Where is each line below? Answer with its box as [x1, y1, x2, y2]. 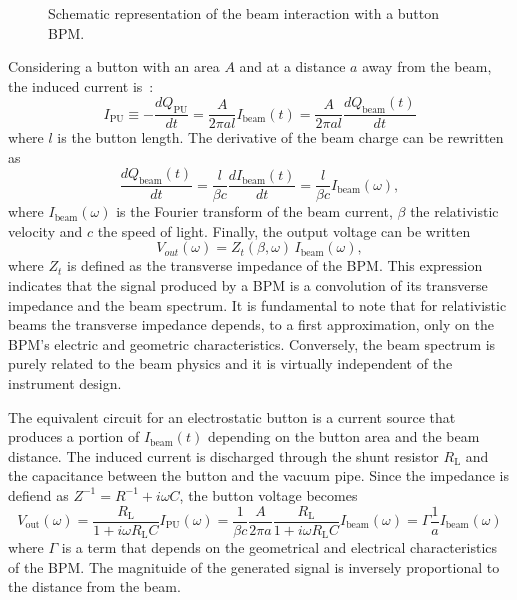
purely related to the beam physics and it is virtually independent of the [8, 353, 453, 374]
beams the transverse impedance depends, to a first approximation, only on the [8, 314, 494, 335]
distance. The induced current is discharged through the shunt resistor [8, 445, 439, 466]
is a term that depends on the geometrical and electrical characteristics [61, 537, 498, 558]
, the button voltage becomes [179, 484, 358, 505]
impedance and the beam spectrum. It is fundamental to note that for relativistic [8, 294, 507, 315]
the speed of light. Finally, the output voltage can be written [97, 220, 471, 241]
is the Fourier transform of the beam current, [116, 201, 393, 222]
